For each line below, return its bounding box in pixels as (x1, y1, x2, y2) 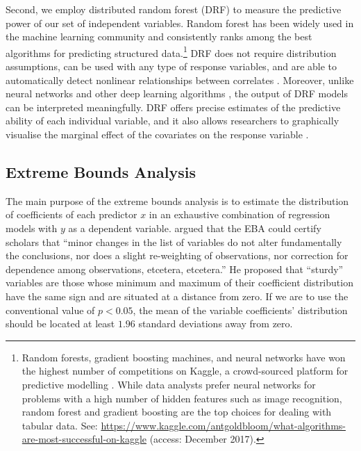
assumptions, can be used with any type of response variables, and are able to (6, 59, 337, 74)
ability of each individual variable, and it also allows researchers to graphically (6, 113, 339, 128)
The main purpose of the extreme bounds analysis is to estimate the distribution (6, 193, 349, 208)
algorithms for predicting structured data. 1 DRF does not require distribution (6, 43, 337, 60)
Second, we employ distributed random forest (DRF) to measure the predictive (6, 2, 342, 16)
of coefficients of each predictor (6, 207, 137, 222)
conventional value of (6, 302, 95, 317)
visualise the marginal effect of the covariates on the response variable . (6, 127, 309, 141)
